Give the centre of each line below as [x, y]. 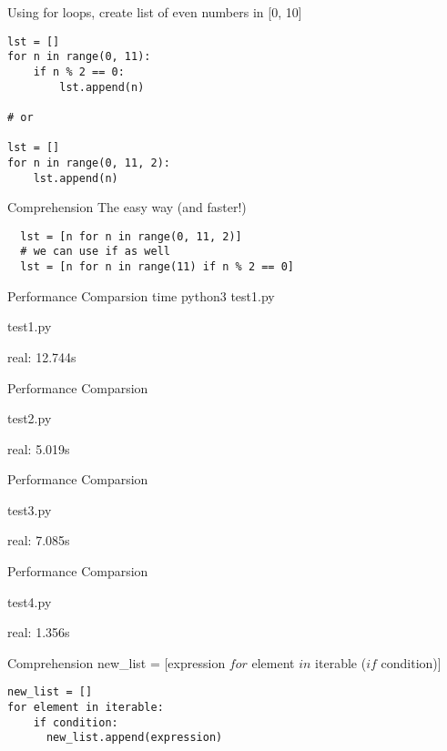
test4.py [30, 601]
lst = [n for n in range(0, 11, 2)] [131, 236]
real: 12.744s [42, 356]
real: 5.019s [39, 448]
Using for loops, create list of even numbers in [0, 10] [155, 12]
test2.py [30, 418]
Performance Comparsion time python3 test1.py [141, 295]
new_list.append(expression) [134, 738]
